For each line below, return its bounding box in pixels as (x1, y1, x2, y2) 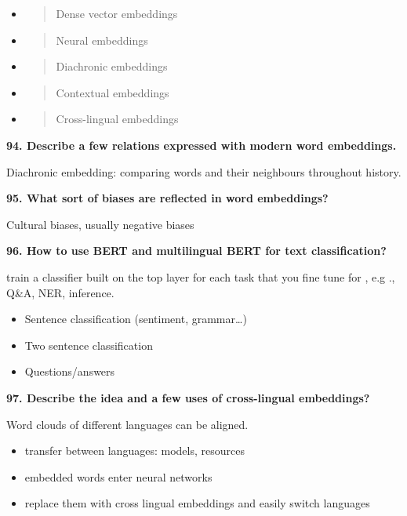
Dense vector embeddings (56, 5, 178, 21)
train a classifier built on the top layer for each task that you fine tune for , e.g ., (6, 268, 395, 285)
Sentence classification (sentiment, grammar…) (24, 311, 247, 327)
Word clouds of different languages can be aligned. (6, 416, 249, 432)
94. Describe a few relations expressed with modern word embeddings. (6, 136, 397, 153)
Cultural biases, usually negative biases (6, 216, 194, 232)
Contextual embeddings (56, 84, 169, 100)
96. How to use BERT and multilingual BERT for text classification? (6, 242, 387, 259)
